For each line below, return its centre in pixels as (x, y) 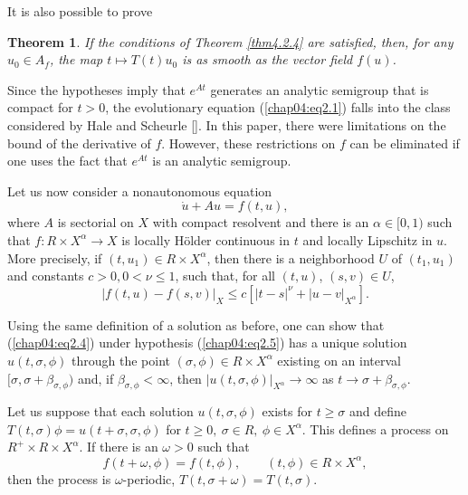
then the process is (59, 478)
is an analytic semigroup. (222, 161)
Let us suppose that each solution (100, 411)
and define (378, 411)
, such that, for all (225, 276)
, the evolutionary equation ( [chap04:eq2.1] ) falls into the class (278, 107)
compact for (40, 107)
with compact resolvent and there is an (261, 222)
